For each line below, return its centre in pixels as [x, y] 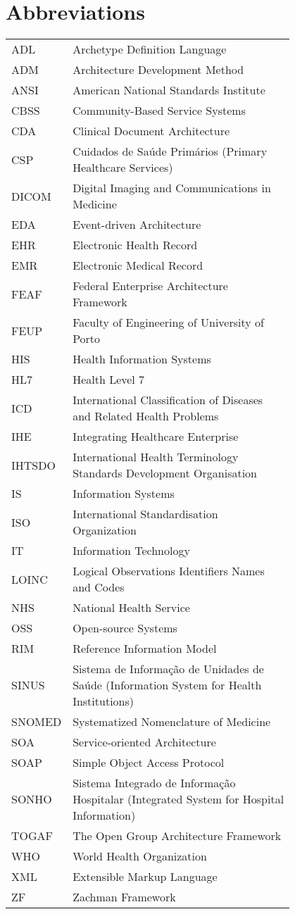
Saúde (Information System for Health [167, 685]
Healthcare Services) [123, 168]
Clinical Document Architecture [151, 131]
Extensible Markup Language [145, 877]
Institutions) [103, 701]
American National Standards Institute [169, 90]
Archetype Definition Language [150, 49]
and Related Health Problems [146, 416]
